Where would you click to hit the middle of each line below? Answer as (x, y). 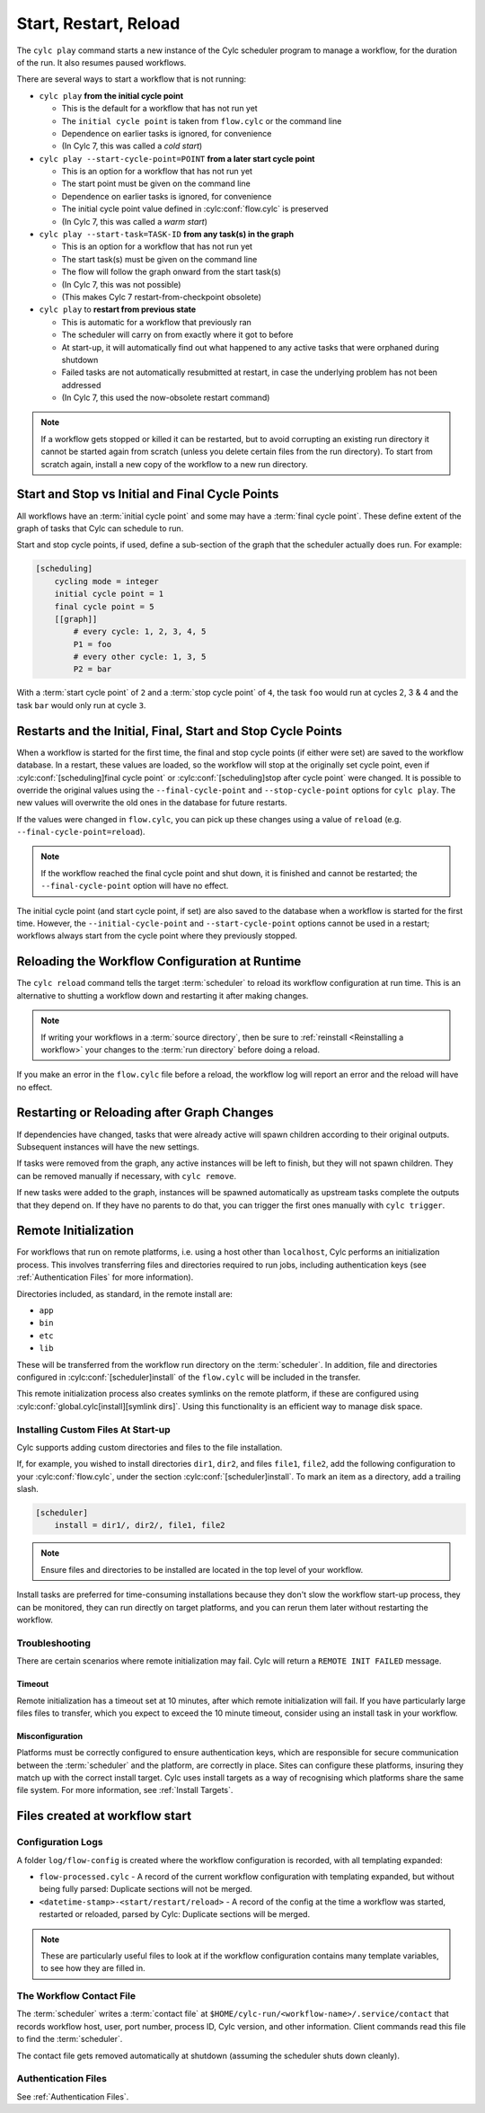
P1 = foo (93, 644)
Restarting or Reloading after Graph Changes (145, 1113)
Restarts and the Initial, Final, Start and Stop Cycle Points (180, 731)
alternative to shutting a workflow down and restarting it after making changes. (163, 995)
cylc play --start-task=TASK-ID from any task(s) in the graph (167, 235)
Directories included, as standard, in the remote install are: (125, 1293)
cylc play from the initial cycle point (111, 95)
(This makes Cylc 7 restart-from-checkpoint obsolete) (162, 297)
